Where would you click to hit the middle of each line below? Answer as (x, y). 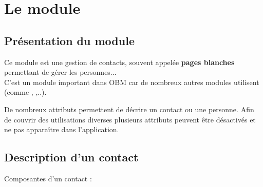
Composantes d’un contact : (48, 178)
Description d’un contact (71, 157)
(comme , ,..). (25, 92)
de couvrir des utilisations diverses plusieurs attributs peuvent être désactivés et (130, 119)
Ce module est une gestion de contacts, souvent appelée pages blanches (119, 62)
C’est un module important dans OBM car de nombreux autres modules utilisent (132, 82)
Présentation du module (69, 40)
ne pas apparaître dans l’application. (62, 129)
